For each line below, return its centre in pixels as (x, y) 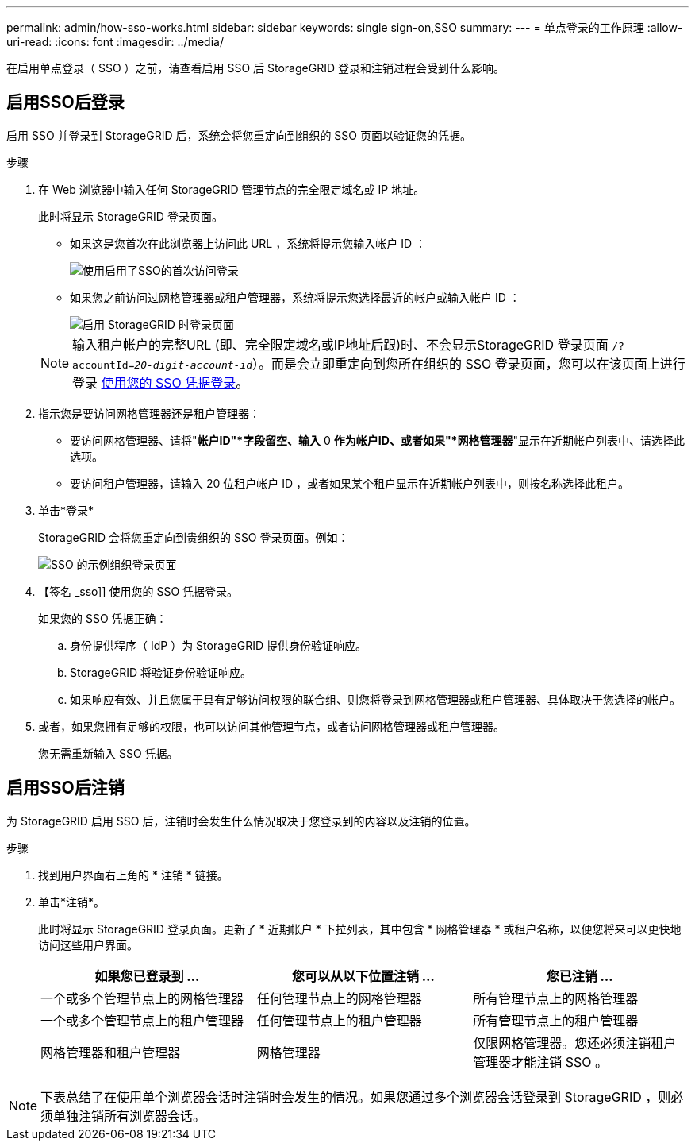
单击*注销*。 (72, 902)
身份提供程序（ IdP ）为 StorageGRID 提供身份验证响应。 (219, 645)
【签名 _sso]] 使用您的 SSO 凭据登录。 (138, 591)
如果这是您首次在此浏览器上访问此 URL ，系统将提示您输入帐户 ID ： (248, 243)
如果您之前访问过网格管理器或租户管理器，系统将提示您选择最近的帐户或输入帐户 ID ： (295, 297)
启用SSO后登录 (65, 102)
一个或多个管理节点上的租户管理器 (142, 1020)
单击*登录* (66, 510)
